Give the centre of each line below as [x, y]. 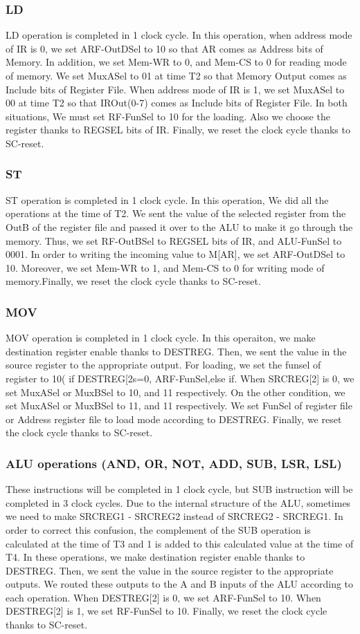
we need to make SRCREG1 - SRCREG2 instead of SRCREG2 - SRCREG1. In [174, 516]
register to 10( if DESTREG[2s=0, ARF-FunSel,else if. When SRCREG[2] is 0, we [180, 378]
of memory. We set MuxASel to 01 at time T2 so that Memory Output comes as [176, 75]
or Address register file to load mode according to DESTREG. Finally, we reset [174, 419]
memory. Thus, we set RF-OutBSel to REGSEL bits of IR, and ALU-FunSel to [174, 240]
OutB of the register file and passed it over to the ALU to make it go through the [179, 226]
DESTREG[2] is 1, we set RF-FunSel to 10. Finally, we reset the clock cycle [166, 611]
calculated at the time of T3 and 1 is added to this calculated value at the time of [180, 543]
